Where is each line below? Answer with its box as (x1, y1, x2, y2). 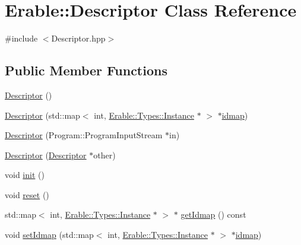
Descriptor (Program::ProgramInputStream (5, 129, 163, 141)
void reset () (5, 188, 49, 201)
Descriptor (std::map (5, 109, 80, 121)
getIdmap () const (180, 208, 246, 221)
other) (93, 148, 116, 161)
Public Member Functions (5, 61, 167, 79)
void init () (5, 168, 45, 181)
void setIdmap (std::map (5, 228, 94, 241)
